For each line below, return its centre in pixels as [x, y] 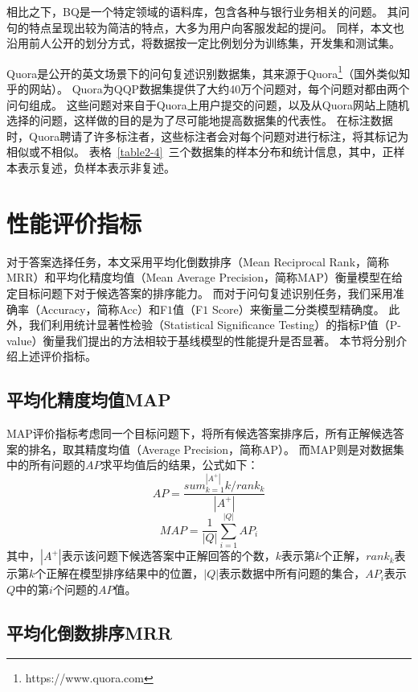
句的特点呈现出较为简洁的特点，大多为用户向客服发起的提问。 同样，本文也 [205, 27]
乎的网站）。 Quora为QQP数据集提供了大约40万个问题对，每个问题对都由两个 [208, 89]
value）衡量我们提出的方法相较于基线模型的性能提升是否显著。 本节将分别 [201, 340]
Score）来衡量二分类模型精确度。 [298, 309]
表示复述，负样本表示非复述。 [96, 167]
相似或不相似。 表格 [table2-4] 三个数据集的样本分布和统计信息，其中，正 [200, 152]
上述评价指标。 [57, 356]
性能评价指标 [74, 222]
